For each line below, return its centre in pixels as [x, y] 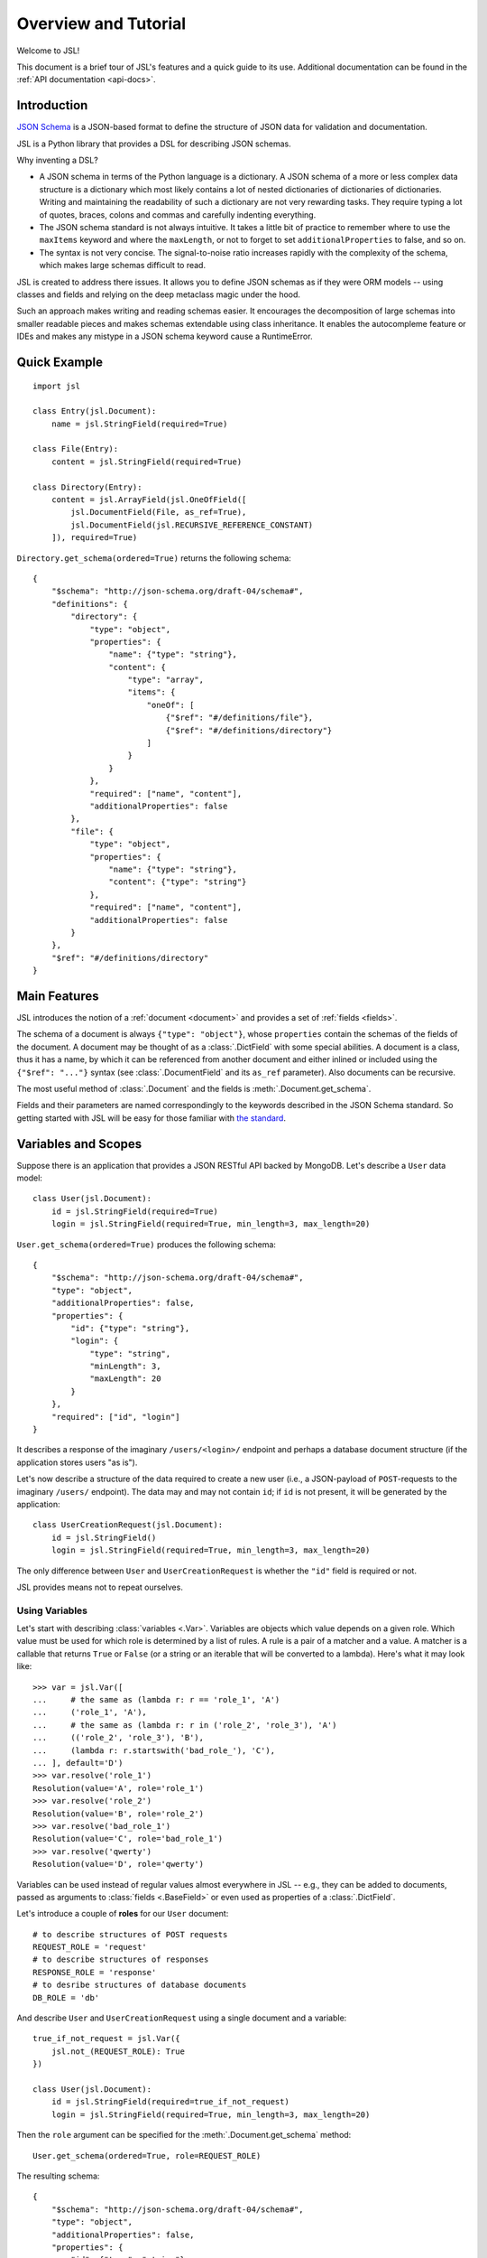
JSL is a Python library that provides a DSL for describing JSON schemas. [154, 144]
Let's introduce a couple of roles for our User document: [123, 1914]
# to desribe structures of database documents [140, 1985]
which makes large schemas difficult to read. [123, 266]
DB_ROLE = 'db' [66, 1997]
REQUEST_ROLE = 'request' [90, 1947]
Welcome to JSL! [48, 51]
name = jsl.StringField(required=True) [139, 424]
